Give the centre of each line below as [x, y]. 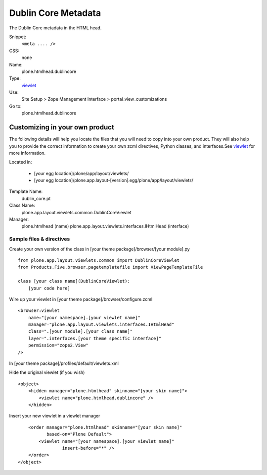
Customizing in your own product [62, 127]
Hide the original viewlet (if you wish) [47, 372]
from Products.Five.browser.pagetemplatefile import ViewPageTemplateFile [111, 267]
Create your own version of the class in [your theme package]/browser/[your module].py [99, 249]
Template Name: [26, 191]
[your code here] [49, 288]
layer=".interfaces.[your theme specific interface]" [95, 338]
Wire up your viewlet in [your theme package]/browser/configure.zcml [81, 299]
